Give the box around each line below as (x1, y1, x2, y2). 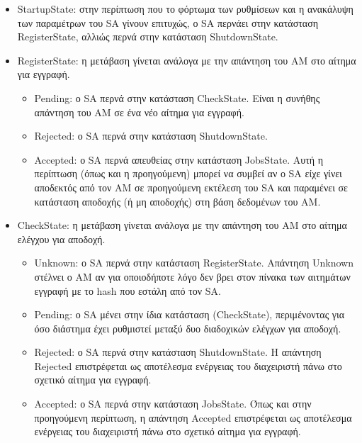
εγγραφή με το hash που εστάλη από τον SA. (34, 283, 221, 298)
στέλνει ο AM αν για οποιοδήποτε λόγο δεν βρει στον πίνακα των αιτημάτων (34, 269, 351, 284)
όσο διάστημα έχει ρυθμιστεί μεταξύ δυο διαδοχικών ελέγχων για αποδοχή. (34, 320, 341, 335)
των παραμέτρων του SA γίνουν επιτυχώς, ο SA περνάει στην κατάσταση (17, 15, 319, 30)
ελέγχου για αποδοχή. (17, 231, 106, 246)
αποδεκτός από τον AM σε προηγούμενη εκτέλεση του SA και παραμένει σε (34, 179, 348, 194)
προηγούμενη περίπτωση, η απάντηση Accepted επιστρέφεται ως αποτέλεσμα (34, 410, 352, 425)
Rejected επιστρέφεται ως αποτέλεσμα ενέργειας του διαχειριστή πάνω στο (34, 358, 342, 373)
